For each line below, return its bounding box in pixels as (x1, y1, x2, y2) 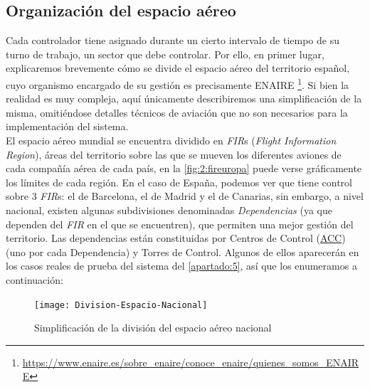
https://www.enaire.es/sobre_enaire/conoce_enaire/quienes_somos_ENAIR (22, 354, 359, 369)
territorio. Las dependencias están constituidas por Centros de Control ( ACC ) (6, 230, 346, 245)
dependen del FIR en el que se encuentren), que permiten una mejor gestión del (6, 216, 354, 231)
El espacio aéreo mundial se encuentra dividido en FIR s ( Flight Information (6, 133, 337, 148)
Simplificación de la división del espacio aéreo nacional (34, 320, 272, 335)
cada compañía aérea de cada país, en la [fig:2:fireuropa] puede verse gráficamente (6, 161, 362, 176)
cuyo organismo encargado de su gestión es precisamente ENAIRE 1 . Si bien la (6, 75, 349, 92)
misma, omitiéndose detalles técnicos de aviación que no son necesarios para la (6, 105, 348, 120)
